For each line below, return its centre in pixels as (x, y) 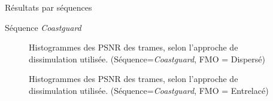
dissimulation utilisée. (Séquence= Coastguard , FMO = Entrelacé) (149, 90)
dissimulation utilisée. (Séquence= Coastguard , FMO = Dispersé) (147, 59)
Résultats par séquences (48, 7)
